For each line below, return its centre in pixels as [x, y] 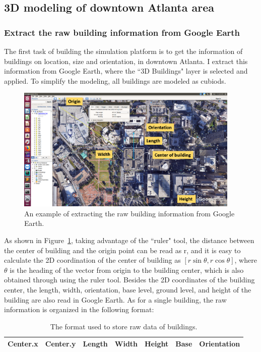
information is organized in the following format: [79, 309]
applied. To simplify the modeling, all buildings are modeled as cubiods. [115, 80]
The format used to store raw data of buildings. [124, 326]
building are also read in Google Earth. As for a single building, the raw [115, 299]
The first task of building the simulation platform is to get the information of [123, 51]
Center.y [60, 344]
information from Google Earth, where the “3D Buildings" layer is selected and [126, 71]
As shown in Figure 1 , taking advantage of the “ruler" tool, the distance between [129, 240]
